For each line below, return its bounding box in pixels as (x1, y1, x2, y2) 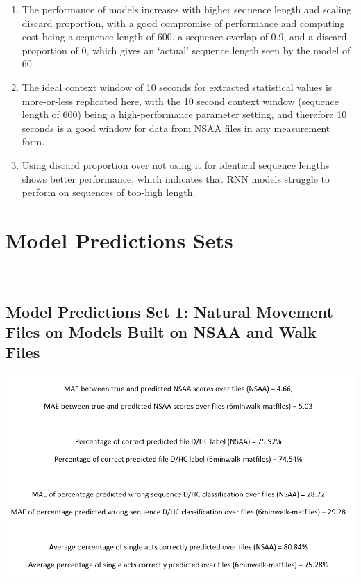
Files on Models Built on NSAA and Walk (6, 321, 317, 343)
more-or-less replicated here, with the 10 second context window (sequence (22, 93, 339, 108)
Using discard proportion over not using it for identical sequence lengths (22, 157, 330, 172)
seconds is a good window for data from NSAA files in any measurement (22, 120, 330, 135)
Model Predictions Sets (6, 225, 233, 254)
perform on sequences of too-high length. (22, 185, 196, 200)
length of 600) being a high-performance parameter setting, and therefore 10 (22, 107, 347, 122)
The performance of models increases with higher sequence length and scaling (22, 2, 352, 16)
